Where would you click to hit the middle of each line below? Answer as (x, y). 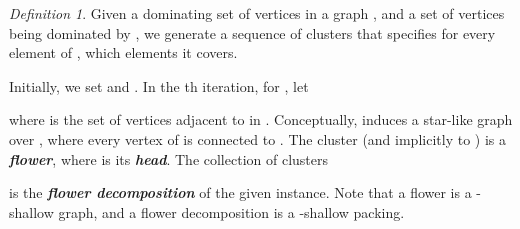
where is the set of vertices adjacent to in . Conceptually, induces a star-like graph (261, 119)
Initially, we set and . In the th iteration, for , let (159, 85)
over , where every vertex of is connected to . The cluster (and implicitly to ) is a (257, 138)
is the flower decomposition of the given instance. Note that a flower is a (240, 192)
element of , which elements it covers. (123, 52)
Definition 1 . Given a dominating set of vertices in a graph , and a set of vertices (257, 13)
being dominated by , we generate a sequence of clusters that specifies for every (252, 32)
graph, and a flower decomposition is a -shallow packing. (231, 211)
